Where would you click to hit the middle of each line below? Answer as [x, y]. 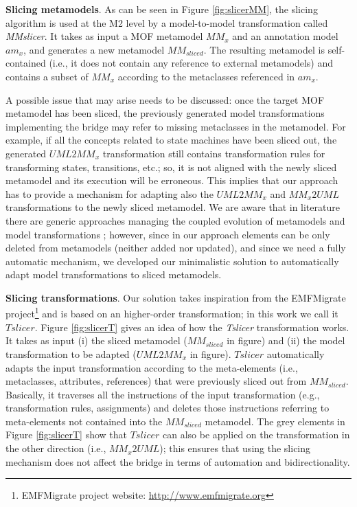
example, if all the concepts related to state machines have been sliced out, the [171, 140]
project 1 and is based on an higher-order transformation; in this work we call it [172, 313]
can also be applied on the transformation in [256, 435]
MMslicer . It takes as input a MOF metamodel [104, 36]
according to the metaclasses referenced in [206, 76]
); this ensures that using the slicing [235, 448]
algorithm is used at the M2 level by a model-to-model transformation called [167, 22]
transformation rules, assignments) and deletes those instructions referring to [168, 408]
